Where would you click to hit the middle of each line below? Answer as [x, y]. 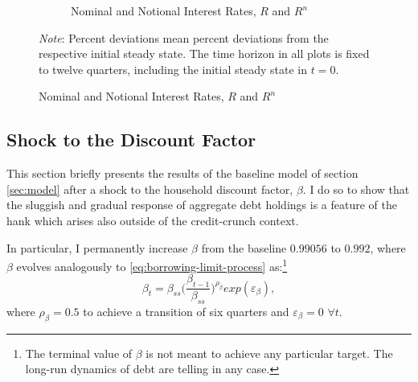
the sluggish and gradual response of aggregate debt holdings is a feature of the [202, 205]
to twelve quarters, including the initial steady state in [173, 69]
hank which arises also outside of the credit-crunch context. [153, 220]
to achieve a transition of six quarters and [186, 312]
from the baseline [244, 247]
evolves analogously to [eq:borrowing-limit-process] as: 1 [152, 265]
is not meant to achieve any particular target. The [269, 353]
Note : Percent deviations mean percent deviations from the [184, 37]
